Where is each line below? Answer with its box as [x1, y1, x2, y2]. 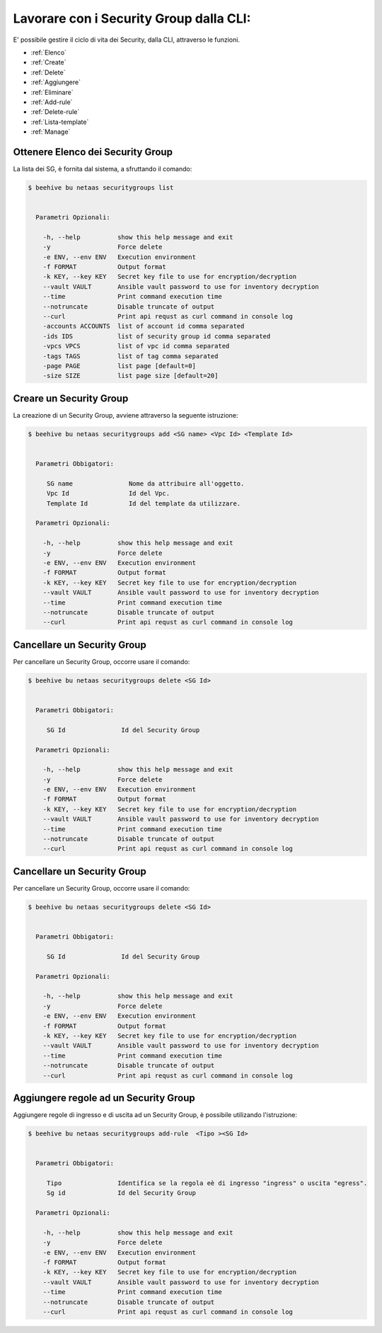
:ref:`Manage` [30, 127, 71, 136]
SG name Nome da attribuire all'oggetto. [46, 479, 245, 488]
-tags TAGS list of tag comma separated [42, 352, 219, 360]
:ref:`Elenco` [30, 48, 67, 57]
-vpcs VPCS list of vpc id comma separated [42, 342, 230, 350]
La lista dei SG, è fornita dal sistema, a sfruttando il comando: [13, 164, 192, 173]
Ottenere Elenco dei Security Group [13, 146, 173, 158]
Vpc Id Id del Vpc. [46, 489, 170, 498]
